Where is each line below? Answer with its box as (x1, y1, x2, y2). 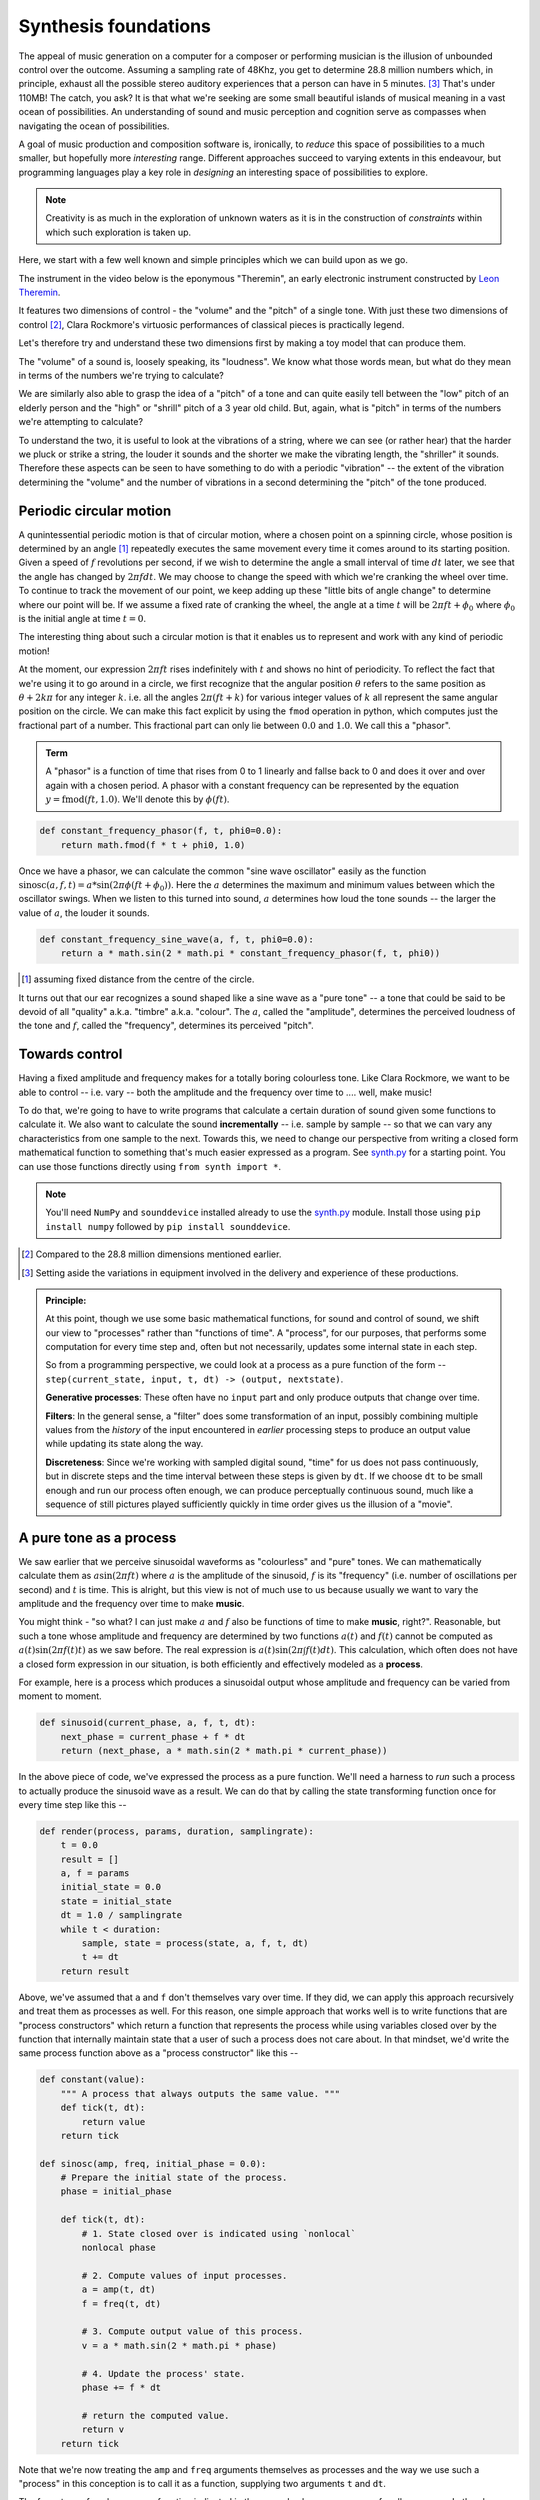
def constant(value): (39, 2074, 146, 2085)
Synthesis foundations (18, 15, 212, 37)
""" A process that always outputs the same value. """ (60, 2088, 341, 2099)
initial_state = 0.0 (60, 1881, 162, 1893)
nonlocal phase (81, 2242, 157, 2254)
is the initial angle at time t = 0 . (18, 612, 147, 624)
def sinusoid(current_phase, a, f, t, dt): (39, 1717, 257, 1729)
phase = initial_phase (60, 2186, 172, 2197)
